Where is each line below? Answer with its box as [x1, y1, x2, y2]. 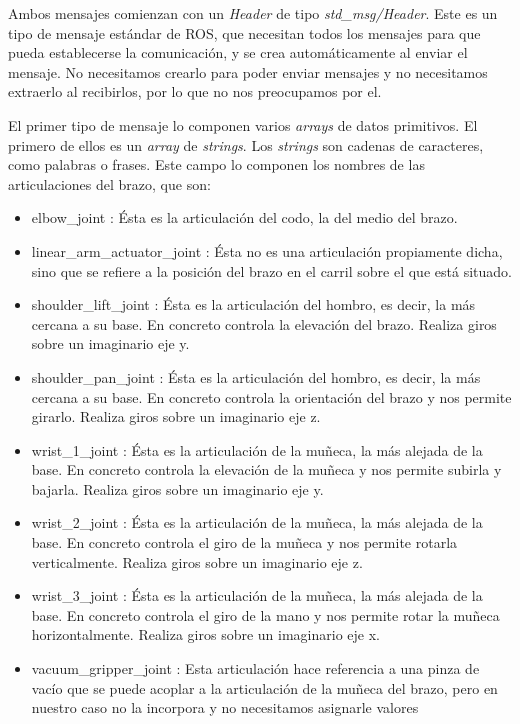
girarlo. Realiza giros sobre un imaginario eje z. [31, 406, 321, 427]
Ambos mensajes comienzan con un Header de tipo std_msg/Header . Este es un [8, 3, 498, 23]
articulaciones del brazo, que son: [8, 173, 211, 194]
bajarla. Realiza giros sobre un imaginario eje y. [31, 478, 324, 499]
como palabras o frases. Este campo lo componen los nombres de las [8, 154, 425, 175]
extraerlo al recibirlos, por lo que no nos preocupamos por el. [8, 81, 382, 102]
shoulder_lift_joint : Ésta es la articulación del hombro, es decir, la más [31, 294, 476, 315]
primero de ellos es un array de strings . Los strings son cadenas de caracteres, [8, 134, 484, 155]
